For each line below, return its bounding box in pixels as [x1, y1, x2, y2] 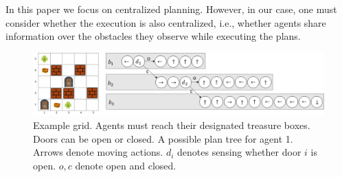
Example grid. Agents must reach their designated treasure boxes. [33, 118, 310, 132]
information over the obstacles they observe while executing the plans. [5, 29, 301, 43]
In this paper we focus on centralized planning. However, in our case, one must [5, 2, 337, 16]
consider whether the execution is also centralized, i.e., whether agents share [5, 15, 326, 29]
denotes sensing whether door [177, 145, 301, 159]
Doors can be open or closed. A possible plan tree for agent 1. [33, 131, 293, 145]
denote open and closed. [75, 158, 176, 173]
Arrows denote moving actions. [33, 145, 163, 159]
